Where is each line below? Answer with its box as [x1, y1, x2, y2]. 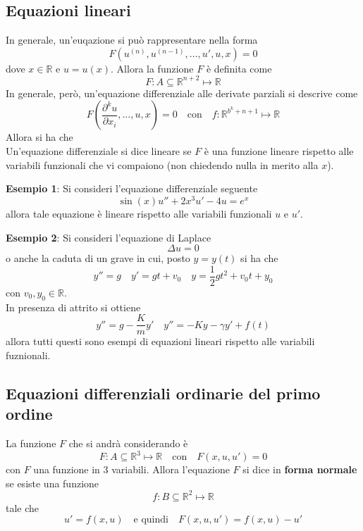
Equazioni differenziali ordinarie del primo [6, 382, 321, 404]
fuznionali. [6, 347, 51, 362]
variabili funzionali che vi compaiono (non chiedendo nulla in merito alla [6, 157, 319, 172]
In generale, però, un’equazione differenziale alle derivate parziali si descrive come [6, 85, 358, 100]
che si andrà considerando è [68, 436, 188, 451]
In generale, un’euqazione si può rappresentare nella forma [6, 32, 258, 47]
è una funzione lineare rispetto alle [204, 144, 354, 158]
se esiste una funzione [6, 475, 99, 490]
